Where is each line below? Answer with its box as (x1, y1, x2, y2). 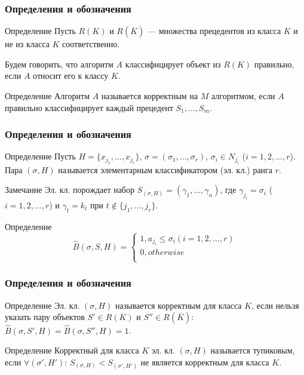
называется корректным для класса (115, 299, 242, 311)
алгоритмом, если (211, 90, 275, 102)
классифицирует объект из (125, 57, 221, 70)
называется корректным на (101, 90, 198, 102)
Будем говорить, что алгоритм (5, 57, 113, 70)
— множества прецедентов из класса (148, 24, 281, 37)
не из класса (5, 38, 50, 50)
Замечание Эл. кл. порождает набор (5, 183, 134, 196)
